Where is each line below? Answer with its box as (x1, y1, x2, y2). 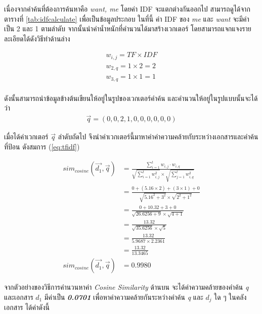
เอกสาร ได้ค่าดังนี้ (4, 302, 50, 312)
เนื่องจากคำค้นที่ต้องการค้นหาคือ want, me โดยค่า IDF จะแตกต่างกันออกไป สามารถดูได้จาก (4, 4, 250, 14)
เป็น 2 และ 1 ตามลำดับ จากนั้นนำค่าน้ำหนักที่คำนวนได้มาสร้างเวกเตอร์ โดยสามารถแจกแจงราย (4, 23, 251, 34)
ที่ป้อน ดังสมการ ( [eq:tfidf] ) (4, 141, 80, 151)
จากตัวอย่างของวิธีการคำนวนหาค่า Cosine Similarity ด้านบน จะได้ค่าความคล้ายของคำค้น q (4, 282, 249, 292)
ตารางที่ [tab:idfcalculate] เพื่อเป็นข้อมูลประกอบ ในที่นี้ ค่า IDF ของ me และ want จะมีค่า (4, 13, 249, 24)
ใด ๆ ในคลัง (214, 291, 247, 302)
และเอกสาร (4, 291, 33, 302)
